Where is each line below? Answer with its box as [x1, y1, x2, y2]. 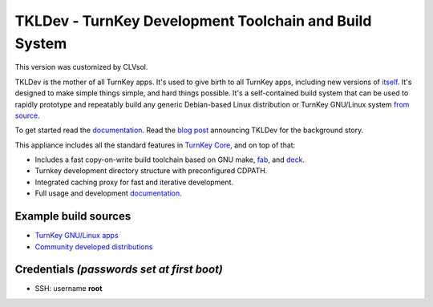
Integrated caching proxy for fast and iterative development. [34, 177, 234, 187]
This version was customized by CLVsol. [14, 63, 148, 72]
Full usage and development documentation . [34, 188, 182, 198]
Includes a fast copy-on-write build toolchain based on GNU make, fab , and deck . [34, 155, 305, 164]
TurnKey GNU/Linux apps [34, 231, 119, 240]
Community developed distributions [34, 241, 153, 252]
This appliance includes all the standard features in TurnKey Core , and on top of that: [14, 140, 296, 150]
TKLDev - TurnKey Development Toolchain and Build [14, 12, 372, 30]
